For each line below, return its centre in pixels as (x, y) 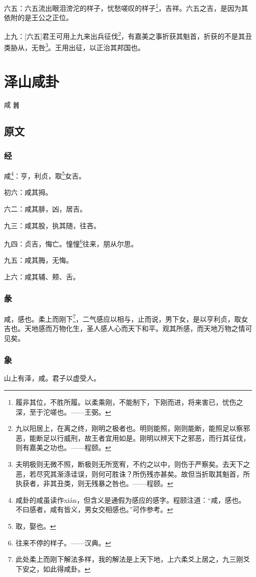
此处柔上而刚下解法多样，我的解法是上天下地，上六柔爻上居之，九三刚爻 (133, 559)
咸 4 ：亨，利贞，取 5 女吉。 (45, 175)
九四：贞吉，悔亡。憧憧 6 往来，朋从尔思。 (71, 243)
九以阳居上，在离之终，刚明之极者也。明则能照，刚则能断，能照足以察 (129, 428)
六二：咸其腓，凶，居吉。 (45, 208)
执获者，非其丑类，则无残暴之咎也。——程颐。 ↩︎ (94, 483)
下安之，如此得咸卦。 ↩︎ (53, 568)
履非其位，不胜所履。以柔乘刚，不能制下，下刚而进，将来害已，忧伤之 (129, 402)
